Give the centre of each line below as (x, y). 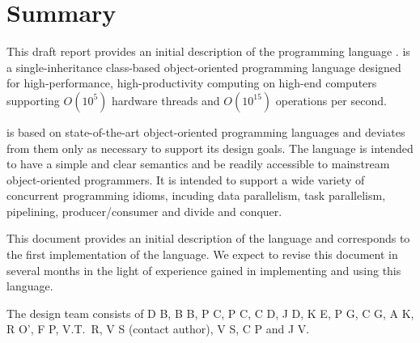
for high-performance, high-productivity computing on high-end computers (192, 83)
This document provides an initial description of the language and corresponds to (208, 238)
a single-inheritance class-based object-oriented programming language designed (204, 67)
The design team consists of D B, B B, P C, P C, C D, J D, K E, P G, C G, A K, (210, 313)
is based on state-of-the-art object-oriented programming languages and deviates (206, 131)
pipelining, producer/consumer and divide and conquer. (144, 211)
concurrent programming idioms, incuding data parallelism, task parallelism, (196, 195)
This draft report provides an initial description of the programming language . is (208, 51)
